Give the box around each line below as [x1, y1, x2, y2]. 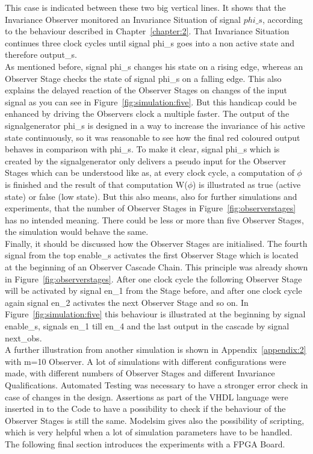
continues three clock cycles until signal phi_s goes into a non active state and [5, 36, 295, 49]
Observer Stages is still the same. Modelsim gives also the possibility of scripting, [5, 414, 305, 426]
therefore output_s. [5, 48, 77, 61]
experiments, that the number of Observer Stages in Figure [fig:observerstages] [5, 202, 296, 214]
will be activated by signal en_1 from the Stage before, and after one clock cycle [5, 284, 302, 297]
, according [262, 13, 303, 25]
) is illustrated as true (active [193, 178, 301, 190]
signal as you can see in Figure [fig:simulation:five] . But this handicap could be [5, 95, 297, 108]
